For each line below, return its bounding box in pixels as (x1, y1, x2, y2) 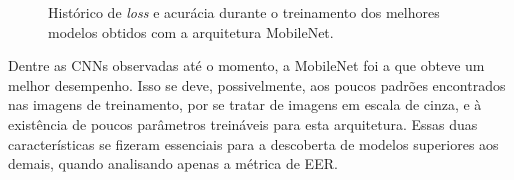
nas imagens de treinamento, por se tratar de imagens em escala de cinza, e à (8, 94, 482, 115)
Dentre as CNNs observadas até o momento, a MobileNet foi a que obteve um (8, 55, 485, 76)
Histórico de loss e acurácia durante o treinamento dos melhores (48, 2, 440, 22)
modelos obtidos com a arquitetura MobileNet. (48, 21, 334, 42)
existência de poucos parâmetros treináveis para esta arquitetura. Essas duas (8, 113, 478, 134)
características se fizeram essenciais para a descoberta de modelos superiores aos (8, 133, 499, 154)
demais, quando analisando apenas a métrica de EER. (8, 153, 338, 174)
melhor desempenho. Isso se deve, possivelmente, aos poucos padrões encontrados (8, 74, 506, 95)
